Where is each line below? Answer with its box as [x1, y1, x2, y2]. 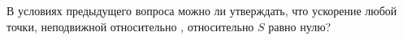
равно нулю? [268, 18, 331, 34]
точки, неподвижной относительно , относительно [6, 18, 254, 34]
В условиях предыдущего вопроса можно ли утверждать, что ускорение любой [6, 2, 397, 18]
